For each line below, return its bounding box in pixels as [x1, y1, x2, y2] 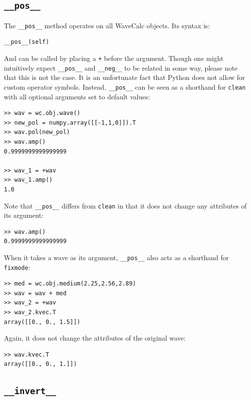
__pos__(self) [4, 38, 50, 46]
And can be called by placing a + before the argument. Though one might [4, 53, 224, 63]
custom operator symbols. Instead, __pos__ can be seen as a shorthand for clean [4, 81, 246, 92]
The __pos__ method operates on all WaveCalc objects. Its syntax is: [4, 20, 210, 30]
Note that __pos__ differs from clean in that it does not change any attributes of [4, 200, 247, 210]
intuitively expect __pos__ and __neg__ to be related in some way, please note [4, 62, 238, 73]
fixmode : [4, 262, 31, 272]
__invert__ [4, 386, 56, 397]
